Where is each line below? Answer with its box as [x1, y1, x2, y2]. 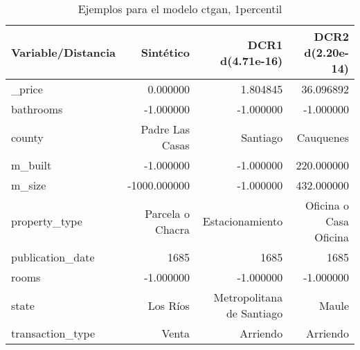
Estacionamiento [202, 213, 283, 229]
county [11, 129, 44, 145]
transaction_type [11, 325, 96, 341]
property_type [11, 213, 82, 229]
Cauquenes [296, 129, 349, 145]
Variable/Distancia [11, 44, 116, 60]
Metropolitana [213, 289, 283, 305]
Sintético [141, 44, 190, 60]
